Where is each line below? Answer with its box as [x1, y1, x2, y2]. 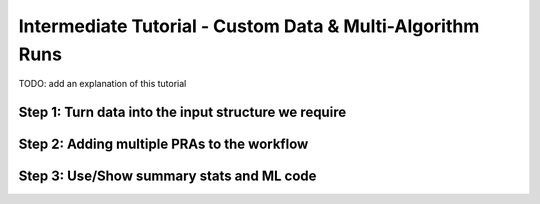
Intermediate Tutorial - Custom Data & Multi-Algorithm [18, 15, 480, 37]
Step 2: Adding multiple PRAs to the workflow [18, 136, 309, 153]
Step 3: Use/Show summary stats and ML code [18, 168, 317, 185]
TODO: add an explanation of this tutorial [18, 78, 187, 90]
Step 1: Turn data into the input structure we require [18, 104, 347, 121]
